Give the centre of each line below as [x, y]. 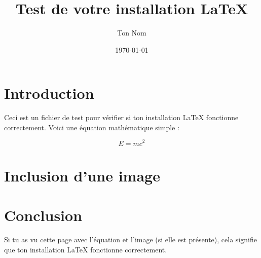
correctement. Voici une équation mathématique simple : [92, 127]
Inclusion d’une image [82, 175]
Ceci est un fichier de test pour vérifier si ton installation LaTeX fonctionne [121, 117]
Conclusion [43, 215]
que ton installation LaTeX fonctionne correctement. [86, 249]
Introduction [49, 93]
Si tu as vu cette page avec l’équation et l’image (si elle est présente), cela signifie [130, 239]
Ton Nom [132, 33]
